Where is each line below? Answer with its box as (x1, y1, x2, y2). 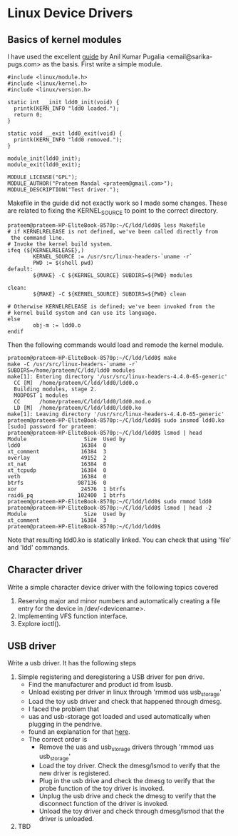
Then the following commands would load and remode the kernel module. (7, 341, 224, 349)
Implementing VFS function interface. (17, 612, 128, 620)
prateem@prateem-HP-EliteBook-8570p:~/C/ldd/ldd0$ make (7, 354, 177, 361)
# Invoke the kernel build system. (7, 241, 113, 248)
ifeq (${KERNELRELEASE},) (7, 246, 84, 254)
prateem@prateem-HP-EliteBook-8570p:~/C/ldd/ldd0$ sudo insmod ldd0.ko (7, 416, 224, 424)
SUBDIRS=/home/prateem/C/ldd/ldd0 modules (7, 366, 135, 374)
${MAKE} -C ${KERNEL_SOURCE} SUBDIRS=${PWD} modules (33, 271, 193, 279)
